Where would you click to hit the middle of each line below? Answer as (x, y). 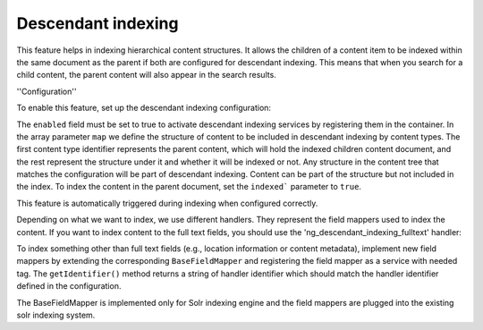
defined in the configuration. (69, 286)
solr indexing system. (56, 315)
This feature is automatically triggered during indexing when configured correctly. (167, 203)
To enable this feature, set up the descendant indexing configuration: (144, 108)
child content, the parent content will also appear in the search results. (146, 75)
